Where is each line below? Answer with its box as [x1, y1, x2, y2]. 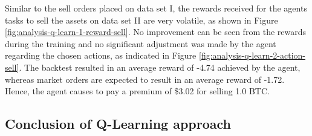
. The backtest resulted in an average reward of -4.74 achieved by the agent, [19, 60, 301, 73]
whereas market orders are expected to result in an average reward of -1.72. [5, 73, 285, 85]
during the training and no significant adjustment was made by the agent [5, 37, 276, 50]
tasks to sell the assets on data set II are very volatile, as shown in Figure [5, 13, 278, 26]
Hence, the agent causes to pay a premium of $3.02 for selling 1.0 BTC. [5, 85, 270, 97]
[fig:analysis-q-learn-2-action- [199, 49, 305, 62]
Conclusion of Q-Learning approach [5, 114, 232, 133]
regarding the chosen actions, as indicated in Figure [5, 49, 197, 62]
